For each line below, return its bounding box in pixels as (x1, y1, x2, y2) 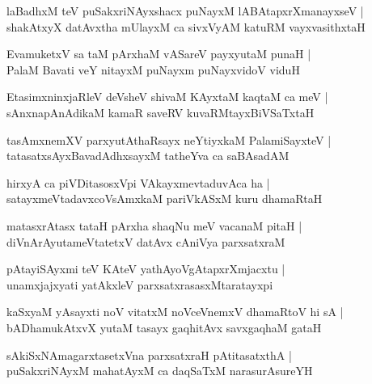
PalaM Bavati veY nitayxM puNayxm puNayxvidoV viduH (6, 61, 300, 78)
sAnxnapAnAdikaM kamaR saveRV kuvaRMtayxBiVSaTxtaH (6, 103, 315, 120)
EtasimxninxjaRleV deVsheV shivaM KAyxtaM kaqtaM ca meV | (6, 88, 328, 105)
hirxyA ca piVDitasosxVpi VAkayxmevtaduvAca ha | (6, 174, 270, 191)
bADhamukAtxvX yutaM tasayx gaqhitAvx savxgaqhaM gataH (6, 319, 322, 335)
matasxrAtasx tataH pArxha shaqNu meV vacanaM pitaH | (6, 217, 302, 234)
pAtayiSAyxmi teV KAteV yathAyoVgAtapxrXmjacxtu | (6, 260, 285, 277)
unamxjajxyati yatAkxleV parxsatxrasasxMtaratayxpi (6, 276, 273, 293)
